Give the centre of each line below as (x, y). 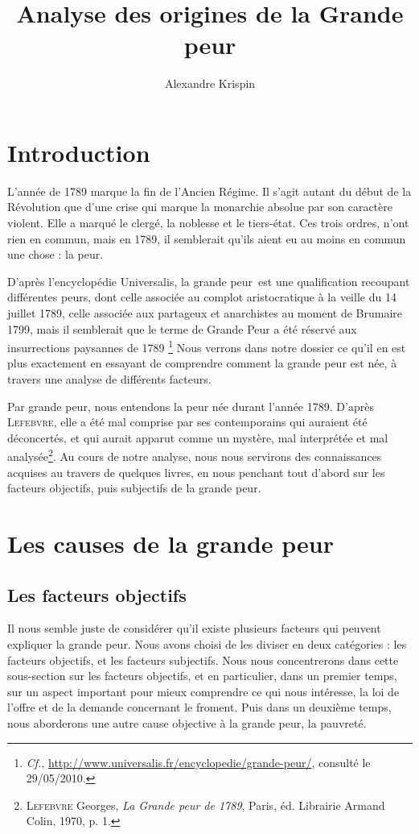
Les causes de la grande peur (171, 544)
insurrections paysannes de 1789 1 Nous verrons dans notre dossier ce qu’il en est (207, 346)
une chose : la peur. (55, 254)
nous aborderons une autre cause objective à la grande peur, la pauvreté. (187, 722)
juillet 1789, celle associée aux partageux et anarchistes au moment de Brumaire (205, 313)
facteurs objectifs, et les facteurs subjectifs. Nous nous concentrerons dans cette (203, 660)
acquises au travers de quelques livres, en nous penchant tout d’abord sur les (196, 472)
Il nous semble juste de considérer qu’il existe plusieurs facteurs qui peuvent (194, 628)
